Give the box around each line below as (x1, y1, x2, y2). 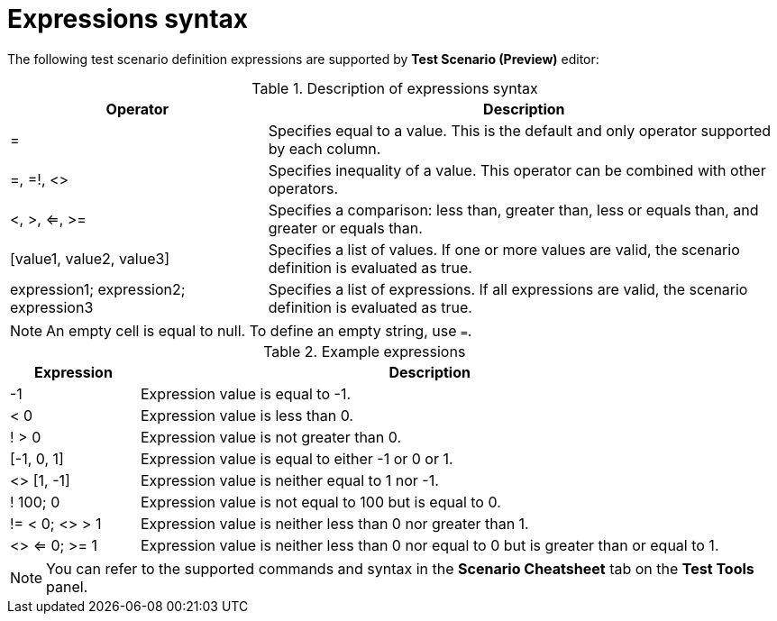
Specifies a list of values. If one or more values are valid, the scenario (268, 240, 740, 259)
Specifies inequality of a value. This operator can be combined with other (268, 160, 766, 179)
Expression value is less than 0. (140, 406, 353, 425)
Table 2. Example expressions (263, 342, 466, 361)
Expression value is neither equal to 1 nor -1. (140, 470, 439, 489)
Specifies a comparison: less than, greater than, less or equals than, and (268, 200, 759, 219)
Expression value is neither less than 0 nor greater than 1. (140, 514, 529, 533)
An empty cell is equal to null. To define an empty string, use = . (46, 321, 472, 340)
